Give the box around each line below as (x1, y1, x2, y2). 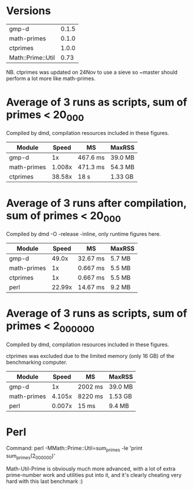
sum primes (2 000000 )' (6, 452, 55, 461)
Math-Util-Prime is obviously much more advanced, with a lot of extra (6, 465, 176, 472)
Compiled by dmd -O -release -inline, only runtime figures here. (6, 231, 161, 237)
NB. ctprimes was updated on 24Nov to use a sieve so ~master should (6, 68, 178, 75)
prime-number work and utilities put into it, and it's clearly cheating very (6, 472, 182, 479)
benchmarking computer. (6, 359, 68, 366)
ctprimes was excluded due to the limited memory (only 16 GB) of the (6, 352, 175, 359)
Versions (6, 4, 51, 18)
